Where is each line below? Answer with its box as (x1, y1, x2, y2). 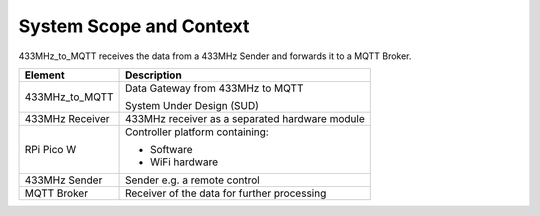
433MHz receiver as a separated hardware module (125, 111, 365, 125)
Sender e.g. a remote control (125, 173, 260, 187)
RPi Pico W (24, 142, 77, 156)
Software (150, 142, 194, 156)
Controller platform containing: (125, 125, 269, 139)
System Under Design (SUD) (125, 98, 260, 112)
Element (24, 68, 65, 82)
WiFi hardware (150, 155, 219, 169)
